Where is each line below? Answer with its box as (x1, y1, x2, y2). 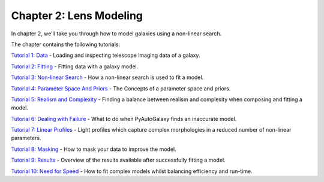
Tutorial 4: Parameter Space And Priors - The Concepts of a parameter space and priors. (11, 84, 231, 92)
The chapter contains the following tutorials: (11, 41, 120, 48)
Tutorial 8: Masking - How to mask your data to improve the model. (11, 145, 176, 153)
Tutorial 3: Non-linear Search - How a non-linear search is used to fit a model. (11, 74, 204, 81)
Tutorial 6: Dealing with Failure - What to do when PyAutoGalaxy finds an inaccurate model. (11, 115, 237, 122)
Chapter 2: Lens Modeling (11, 9, 143, 22)
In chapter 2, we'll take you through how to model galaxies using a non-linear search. (11, 30, 222, 37)
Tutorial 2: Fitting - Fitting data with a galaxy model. (11, 63, 139, 70)
